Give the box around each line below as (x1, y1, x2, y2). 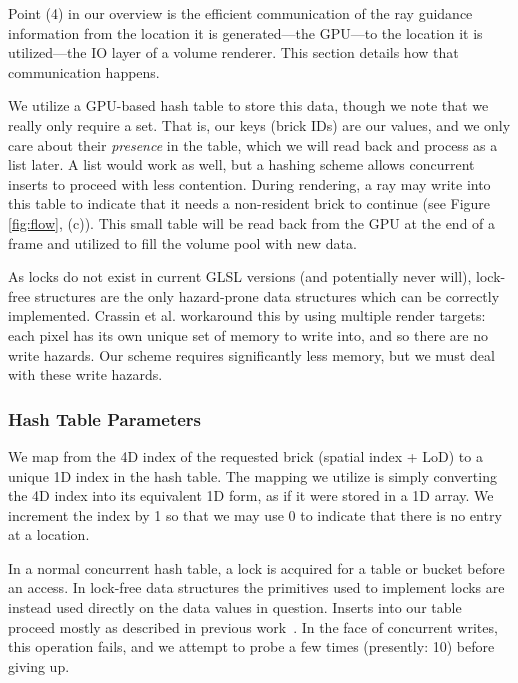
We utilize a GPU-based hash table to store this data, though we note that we (8, 95, 489, 116)
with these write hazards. (8, 364, 163, 385)
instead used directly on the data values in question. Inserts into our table (8, 597, 462, 618)
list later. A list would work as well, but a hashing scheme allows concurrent (8, 154, 475, 175)
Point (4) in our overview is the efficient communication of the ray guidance (8, 3, 473, 23)
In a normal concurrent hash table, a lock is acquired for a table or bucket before (8, 557, 505, 578)
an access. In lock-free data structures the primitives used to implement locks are (8, 577, 505, 598)
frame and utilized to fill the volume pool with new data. (8, 232, 357, 253)
